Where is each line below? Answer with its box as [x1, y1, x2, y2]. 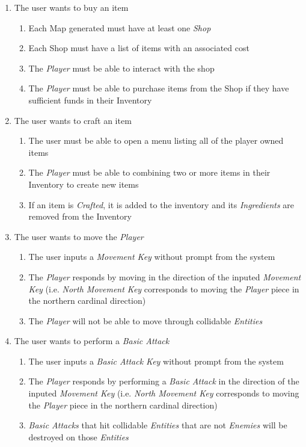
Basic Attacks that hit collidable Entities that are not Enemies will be [28, 419, 287, 431]
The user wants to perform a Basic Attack [14, 334, 170, 347]
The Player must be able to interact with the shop [28, 61, 215, 74]
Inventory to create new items [28, 177, 139, 190]
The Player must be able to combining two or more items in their [28, 166, 271, 179]
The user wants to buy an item [14, 1, 129, 13]
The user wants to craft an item [14, 114, 132, 126]
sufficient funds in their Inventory [28, 93, 152, 106]
